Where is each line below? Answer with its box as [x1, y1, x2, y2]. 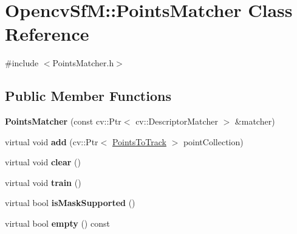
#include [5, 57, 39, 69]
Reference [5, 21, 89, 46]
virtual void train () [5, 176, 81, 188]
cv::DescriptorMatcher [135, 115, 218, 128]
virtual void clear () [5, 156, 81, 168]
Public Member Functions [5, 86, 171, 105]
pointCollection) [183, 135, 244, 148]
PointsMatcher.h [52, 57, 114, 69]
